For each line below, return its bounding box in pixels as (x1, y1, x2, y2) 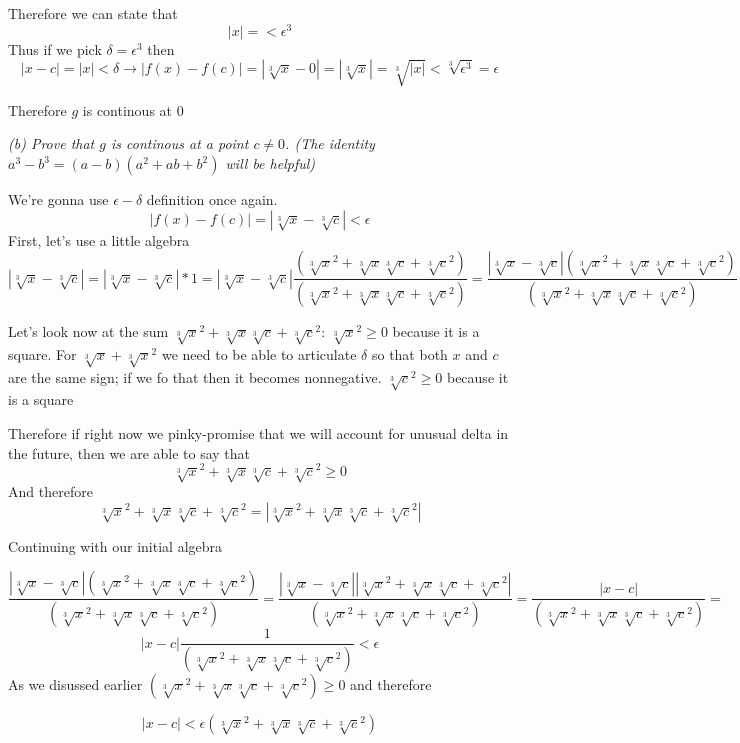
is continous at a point (110, 133, 249, 154)
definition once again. (146, 189, 278, 210)
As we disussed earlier (8, 674, 143, 695)
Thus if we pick (8, 38, 102, 59)
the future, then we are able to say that (8, 442, 251, 463)
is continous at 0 (82, 99, 184, 120)
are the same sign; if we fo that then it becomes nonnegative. (8, 366, 382, 387)
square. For (8, 343, 77, 364)
